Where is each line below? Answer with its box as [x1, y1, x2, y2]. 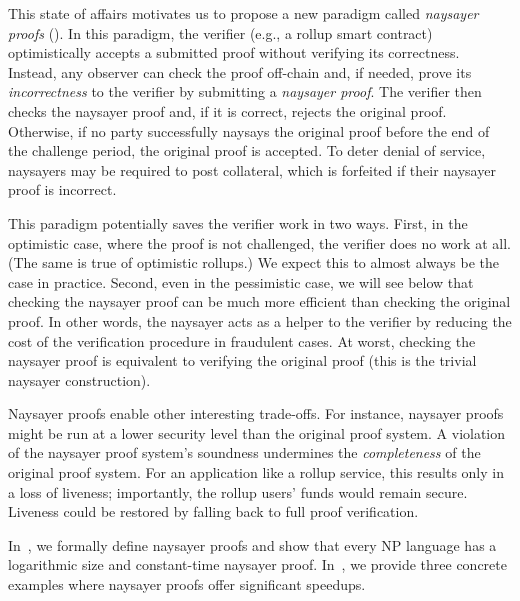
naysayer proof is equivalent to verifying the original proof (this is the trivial [8, 350, 477, 371]
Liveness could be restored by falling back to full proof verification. [8, 501, 419, 522]
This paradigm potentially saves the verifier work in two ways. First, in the [8, 212, 468, 233]
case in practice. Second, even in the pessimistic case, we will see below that [8, 271, 474, 292]
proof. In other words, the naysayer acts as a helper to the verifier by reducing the [8, 310, 512, 331]
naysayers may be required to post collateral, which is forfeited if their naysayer [8, 159, 496, 180]
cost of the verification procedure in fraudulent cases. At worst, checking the [8, 330, 476, 351]
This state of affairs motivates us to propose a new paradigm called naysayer [8, 3, 479, 23]
